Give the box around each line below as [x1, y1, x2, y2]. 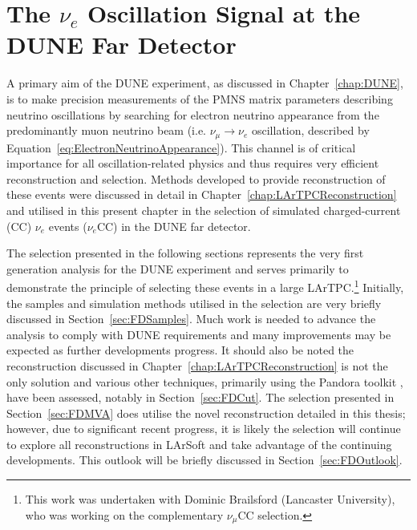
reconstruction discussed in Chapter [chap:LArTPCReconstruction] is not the [6, 357, 388, 374]
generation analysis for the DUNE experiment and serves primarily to [6, 260, 349, 277]
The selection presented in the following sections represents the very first [6, 245, 364, 261]
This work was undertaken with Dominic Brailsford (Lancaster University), [25, 491, 395, 508]
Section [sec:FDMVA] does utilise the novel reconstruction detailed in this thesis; [6, 404, 406, 421]
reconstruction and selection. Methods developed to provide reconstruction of [6, 170, 386, 187]
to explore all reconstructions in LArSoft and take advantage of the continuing [6, 435, 392, 452]
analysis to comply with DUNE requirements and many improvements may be [6, 326, 391, 342]
